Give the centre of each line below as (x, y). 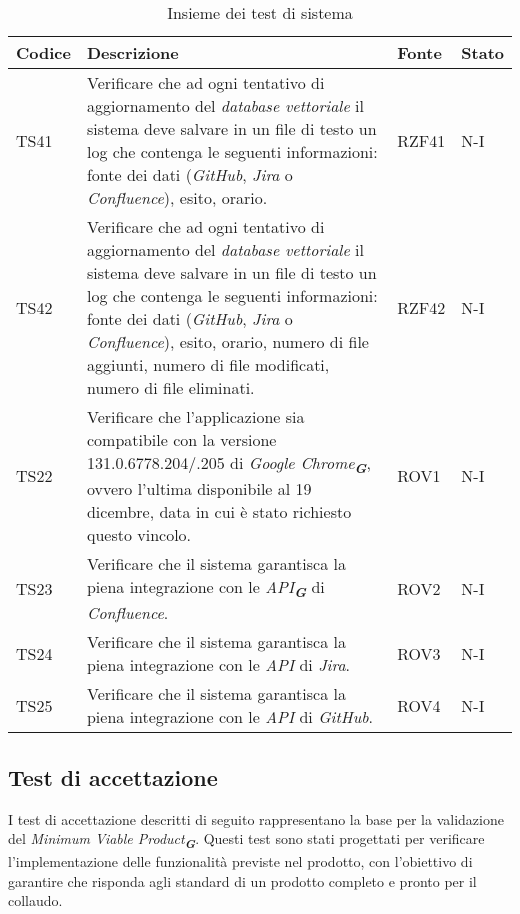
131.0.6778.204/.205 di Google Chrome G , (228, 464)
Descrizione (132, 52)
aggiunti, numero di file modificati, (208, 364)
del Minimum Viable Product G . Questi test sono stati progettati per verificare (246, 840)
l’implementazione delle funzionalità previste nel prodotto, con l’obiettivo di (240, 861)
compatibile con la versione (181, 439)
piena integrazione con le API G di (205, 588)
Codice (43, 52)
